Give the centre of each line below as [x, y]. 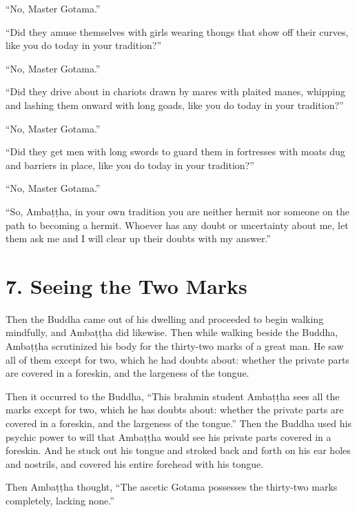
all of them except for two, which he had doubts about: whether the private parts [177, 359]
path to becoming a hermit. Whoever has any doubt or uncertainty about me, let [177, 225]
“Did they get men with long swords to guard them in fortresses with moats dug [175, 151]
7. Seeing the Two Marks [126, 285]
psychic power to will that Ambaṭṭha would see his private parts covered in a [169, 436]
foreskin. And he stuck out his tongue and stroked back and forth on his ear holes [178, 450]
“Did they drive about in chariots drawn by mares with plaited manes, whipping [175, 91]
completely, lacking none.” [60, 500]
